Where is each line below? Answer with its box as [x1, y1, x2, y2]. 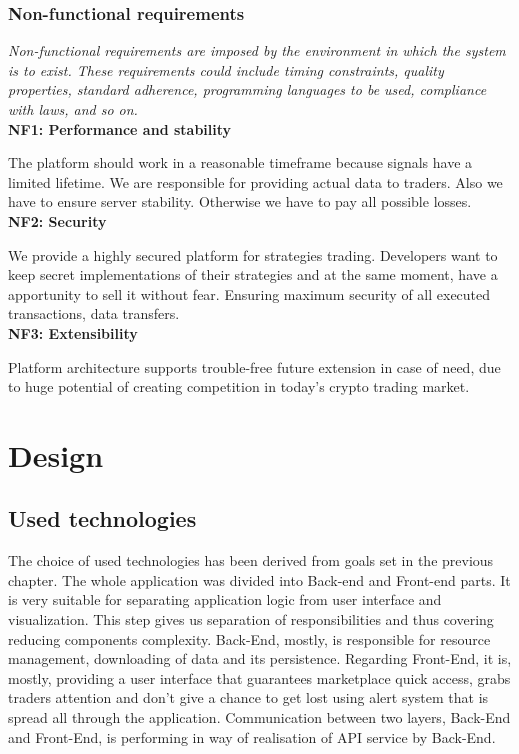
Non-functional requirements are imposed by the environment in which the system [8, 40, 506, 61]
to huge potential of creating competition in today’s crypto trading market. [8, 376, 470, 397]
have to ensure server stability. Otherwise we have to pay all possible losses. [8, 191, 472, 212]
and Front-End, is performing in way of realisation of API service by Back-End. [8, 726, 496, 747]
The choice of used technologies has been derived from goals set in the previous [8, 550, 494, 571]
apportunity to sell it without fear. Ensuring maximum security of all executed [8, 283, 491, 304]
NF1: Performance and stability [8, 118, 232, 139]
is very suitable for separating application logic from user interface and [8, 589, 442, 610]
